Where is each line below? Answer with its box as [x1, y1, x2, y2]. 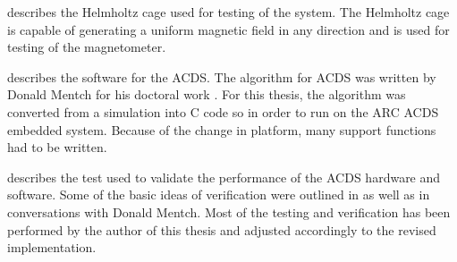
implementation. [7, 238, 97, 257]
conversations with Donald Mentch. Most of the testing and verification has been [7, 202, 451, 221]
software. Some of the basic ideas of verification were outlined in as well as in [7, 185, 430, 204]
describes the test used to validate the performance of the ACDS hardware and [7, 167, 441, 186]
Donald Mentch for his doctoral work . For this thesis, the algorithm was [7, 85, 406, 104]
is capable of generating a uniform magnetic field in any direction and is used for [7, 20, 450, 38]
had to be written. [7, 138, 107, 156]
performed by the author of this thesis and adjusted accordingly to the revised [7, 220, 436, 239]
